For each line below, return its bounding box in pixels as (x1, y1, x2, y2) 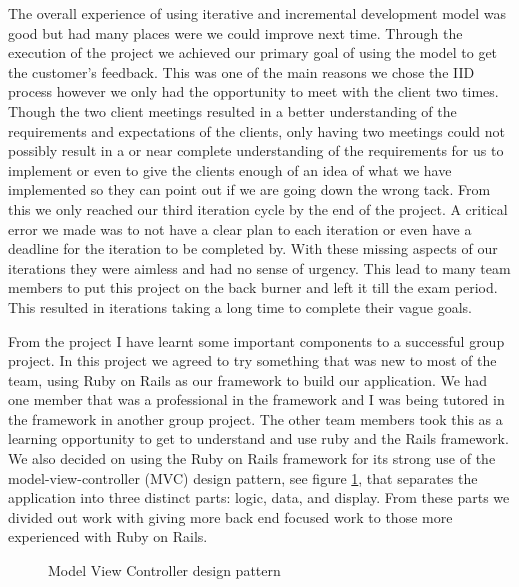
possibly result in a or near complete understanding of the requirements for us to (8, 140, 504, 161)
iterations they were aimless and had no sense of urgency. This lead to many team (8, 257, 511, 278)
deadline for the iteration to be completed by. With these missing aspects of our (8, 238, 498, 259)
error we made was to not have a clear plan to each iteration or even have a (8, 218, 472, 239)
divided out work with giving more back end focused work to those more (8, 506, 453, 527)
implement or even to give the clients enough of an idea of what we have (8, 159, 452, 180)
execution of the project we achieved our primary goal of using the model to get (8, 42, 498, 63)
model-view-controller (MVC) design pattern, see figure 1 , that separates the (8, 467, 478, 488)
